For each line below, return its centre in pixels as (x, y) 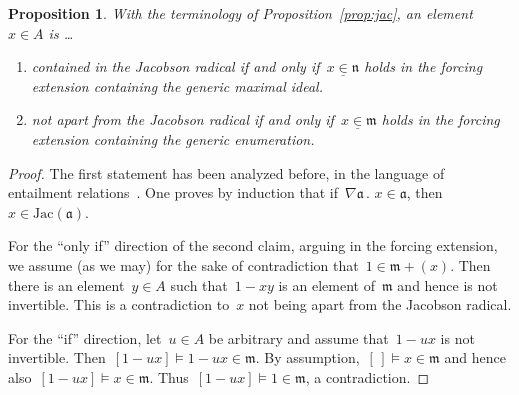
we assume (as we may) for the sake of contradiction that (183, 264)
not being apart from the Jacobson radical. (380, 304)
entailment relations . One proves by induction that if (173, 192)
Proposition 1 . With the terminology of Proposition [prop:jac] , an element (240, 13)
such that (199, 284)
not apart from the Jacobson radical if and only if (182, 119)
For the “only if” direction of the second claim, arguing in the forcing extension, (253, 245)
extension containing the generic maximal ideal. (177, 85)
